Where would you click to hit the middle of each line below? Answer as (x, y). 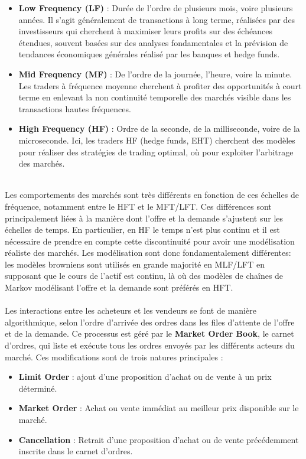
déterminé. (38, 388)
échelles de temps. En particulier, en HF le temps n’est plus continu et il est (142, 230)
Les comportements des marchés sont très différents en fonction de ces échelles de (152, 195)
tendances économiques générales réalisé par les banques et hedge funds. (149, 54)
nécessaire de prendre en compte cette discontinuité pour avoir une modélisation (150, 241)
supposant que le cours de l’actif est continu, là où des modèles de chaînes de (144, 276)
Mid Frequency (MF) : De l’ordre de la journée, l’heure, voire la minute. (155, 74)
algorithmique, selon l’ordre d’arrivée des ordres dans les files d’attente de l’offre (150, 322)
